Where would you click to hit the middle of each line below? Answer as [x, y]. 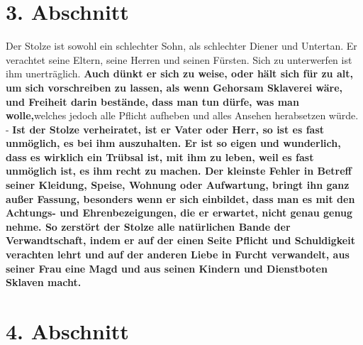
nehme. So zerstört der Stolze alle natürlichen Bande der [148, 226]
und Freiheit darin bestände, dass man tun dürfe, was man [152, 101]
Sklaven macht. [44, 282]
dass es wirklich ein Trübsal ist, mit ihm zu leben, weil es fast [160, 157]
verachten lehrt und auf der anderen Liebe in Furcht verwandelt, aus [178, 254]
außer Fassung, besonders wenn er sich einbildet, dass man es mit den [180, 198]
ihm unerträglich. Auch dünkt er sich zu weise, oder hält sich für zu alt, [179, 73]
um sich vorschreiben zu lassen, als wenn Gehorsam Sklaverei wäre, [174, 87]
